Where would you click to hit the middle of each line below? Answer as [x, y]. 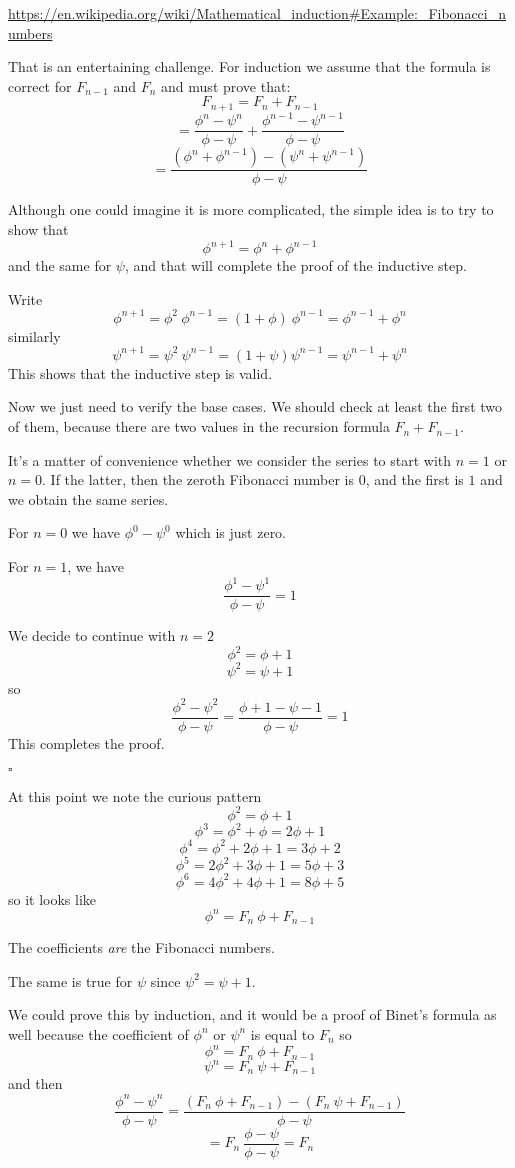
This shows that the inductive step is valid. [140, 372]
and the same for [60, 265]
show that [38, 229]
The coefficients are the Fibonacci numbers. [141, 947]
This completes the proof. [86, 742]
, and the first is [414, 479]
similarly [34, 335]
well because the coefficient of [98, 1033]
